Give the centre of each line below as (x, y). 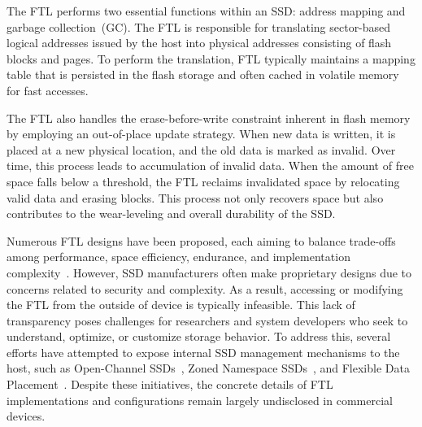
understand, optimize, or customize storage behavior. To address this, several (199, 336)
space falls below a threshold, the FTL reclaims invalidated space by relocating (203, 181)
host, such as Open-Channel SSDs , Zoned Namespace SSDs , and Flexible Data (208, 368)
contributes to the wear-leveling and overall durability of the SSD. (171, 213)
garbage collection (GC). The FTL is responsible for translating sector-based (199, 26)
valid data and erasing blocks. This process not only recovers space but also (195, 197)
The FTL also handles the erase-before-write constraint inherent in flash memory (209, 118)
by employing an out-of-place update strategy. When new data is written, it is (201, 134)
